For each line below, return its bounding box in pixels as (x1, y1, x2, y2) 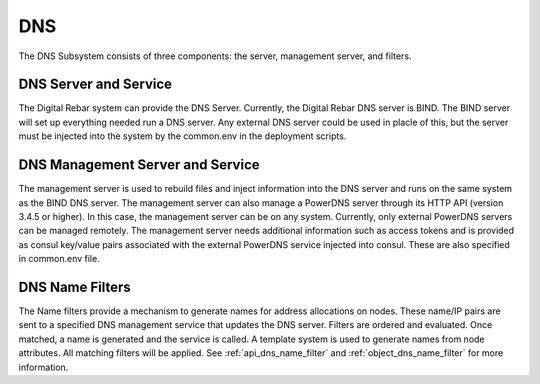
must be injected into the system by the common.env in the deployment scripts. (18, 130, 347, 142)
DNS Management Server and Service (18, 156, 260, 174)
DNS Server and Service (18, 76, 173, 93)
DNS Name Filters (18, 278, 132, 295)
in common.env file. (18, 253, 100, 265)
